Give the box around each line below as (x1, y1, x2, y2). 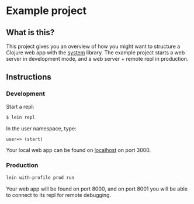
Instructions (6, 72, 51, 82)
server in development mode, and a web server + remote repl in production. (6, 56, 189, 62)
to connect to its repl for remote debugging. (6, 191, 112, 198)
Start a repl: (6, 103, 34, 110)
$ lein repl (6, 114, 35, 120)
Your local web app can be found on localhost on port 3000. (6, 147, 151, 154)
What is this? (6, 27, 55, 37)
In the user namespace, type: (6, 125, 77, 132)
